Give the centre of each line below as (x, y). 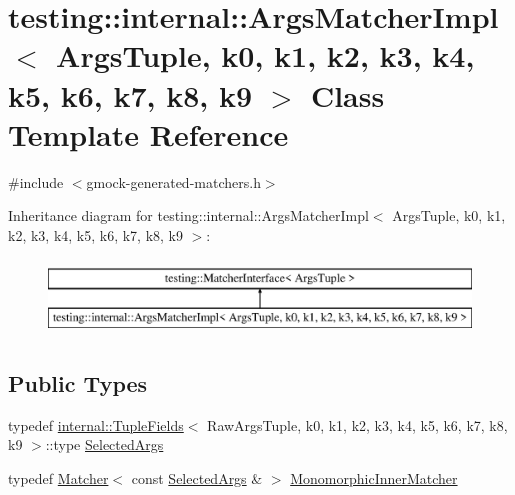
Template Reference (148, 133)
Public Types (78, 383)
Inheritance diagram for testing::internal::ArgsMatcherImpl (188, 215)
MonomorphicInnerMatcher (374, 478)
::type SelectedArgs (104, 444)
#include (36, 181)
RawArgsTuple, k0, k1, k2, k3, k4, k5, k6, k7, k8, (357, 424)
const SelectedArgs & (197, 478)
